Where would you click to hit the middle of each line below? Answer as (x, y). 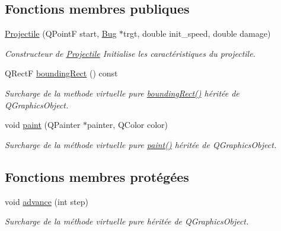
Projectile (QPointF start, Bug (61, 33)
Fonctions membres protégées (97, 176)
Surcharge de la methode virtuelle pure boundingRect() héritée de (122, 93)
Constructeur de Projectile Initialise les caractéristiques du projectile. (130, 53)
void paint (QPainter (43, 125)
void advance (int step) (47, 201)
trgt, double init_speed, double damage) (197, 33)
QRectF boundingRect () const (61, 73)
